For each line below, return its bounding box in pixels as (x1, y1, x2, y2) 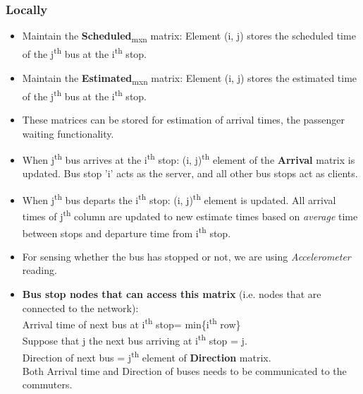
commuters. (22, 377, 73, 392)
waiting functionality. (22, 126, 114, 141)
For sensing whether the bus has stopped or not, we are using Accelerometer (22, 249, 351, 263)
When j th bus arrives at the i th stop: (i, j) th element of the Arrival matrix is (22, 150, 355, 167)
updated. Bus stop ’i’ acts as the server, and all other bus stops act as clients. (22, 166, 358, 181)
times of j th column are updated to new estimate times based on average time (22, 207, 358, 223)
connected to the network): (22, 300, 139, 315)
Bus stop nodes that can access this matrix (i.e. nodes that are (22, 286, 321, 301)
